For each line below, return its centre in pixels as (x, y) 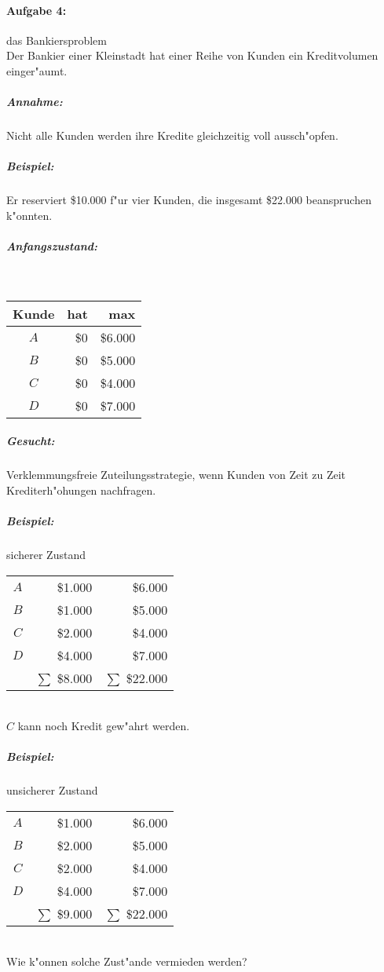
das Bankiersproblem (57, 40)
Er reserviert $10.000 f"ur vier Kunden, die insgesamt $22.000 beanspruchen (189, 200)
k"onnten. (29, 215)
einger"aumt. (37, 70)
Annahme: (35, 102)
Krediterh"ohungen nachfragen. (81, 490)
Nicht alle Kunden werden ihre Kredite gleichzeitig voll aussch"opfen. (172, 135)
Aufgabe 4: (37, 10)
